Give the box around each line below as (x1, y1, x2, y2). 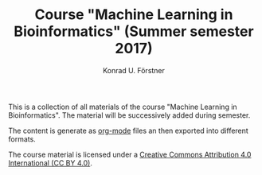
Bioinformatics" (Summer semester (14, 22, 254, 41)
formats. (8, 134, 36, 144)
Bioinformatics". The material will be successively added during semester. (8, 110, 251, 120)
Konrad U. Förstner (102, 65, 166, 75)
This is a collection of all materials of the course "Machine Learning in (8, 102, 237, 111)
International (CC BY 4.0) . (8, 157, 93, 168)
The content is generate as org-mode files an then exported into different (8, 126, 248, 135)
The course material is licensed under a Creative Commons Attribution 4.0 (8, 150, 252, 159)
